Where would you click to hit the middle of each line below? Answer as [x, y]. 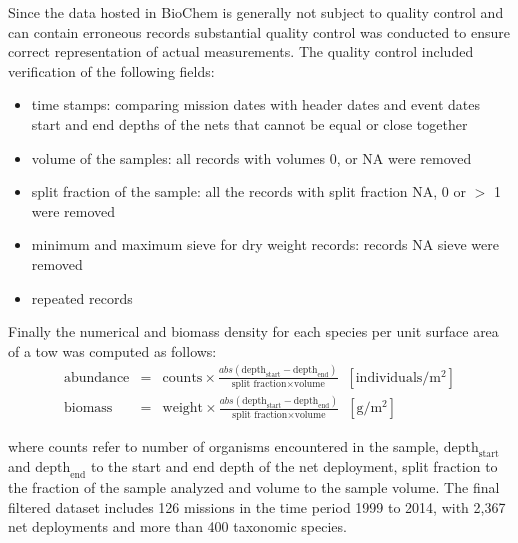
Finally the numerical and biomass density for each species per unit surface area [253, 331]
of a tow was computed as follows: [112, 350]
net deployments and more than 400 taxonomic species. [177, 526]
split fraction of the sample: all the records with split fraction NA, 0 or [248, 191]
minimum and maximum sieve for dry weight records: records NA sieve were [265, 244]
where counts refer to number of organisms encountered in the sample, [224, 445]
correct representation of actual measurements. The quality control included [241, 51]
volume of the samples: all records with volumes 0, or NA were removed [251, 157]
